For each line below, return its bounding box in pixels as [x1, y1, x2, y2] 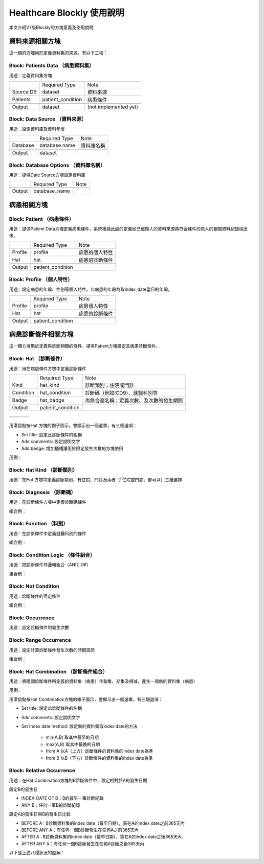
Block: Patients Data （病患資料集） [9, 62, 95, 69]
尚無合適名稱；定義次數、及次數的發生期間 [85, 397, 183, 404]
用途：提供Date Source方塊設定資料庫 [9, 172, 86, 178]
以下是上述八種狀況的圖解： [9, 850, 65, 856]
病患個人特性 [78, 303, 109, 309]
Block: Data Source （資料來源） [9, 116, 87, 122]
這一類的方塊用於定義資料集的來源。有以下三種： [9, 50, 108, 56]
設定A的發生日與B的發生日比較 [9, 811, 71, 817]
